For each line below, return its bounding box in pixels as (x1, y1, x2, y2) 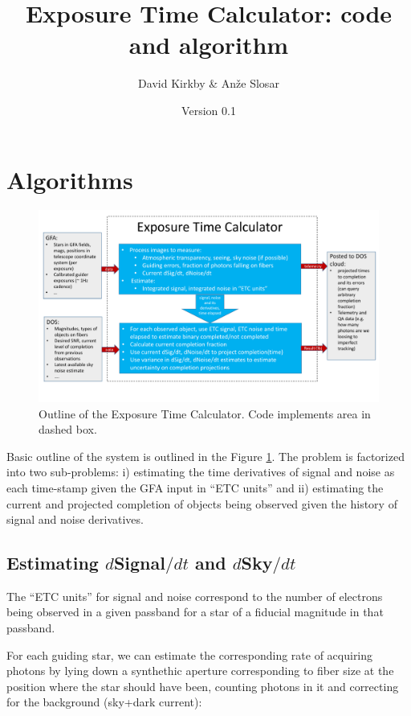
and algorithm (128, 28, 289, 61)
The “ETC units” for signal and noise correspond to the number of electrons (6, 587, 383, 604)
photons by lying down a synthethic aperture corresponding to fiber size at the (6, 662, 394, 679)
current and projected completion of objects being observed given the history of (6, 495, 397, 512)
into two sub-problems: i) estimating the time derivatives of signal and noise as (6, 463, 395, 480)
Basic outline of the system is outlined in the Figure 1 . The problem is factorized (6, 447, 405, 464)
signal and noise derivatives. (6, 511, 144, 528)
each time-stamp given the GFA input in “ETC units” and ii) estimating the (6, 479, 384, 496)
